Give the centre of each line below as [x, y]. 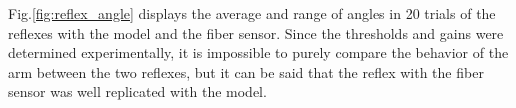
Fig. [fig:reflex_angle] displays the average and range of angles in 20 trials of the [252, 13]
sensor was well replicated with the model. [137, 91]
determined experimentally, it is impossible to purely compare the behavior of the [258, 52]
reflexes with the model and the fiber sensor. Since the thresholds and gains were [256, 32]
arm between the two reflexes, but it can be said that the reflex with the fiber [246, 71]
